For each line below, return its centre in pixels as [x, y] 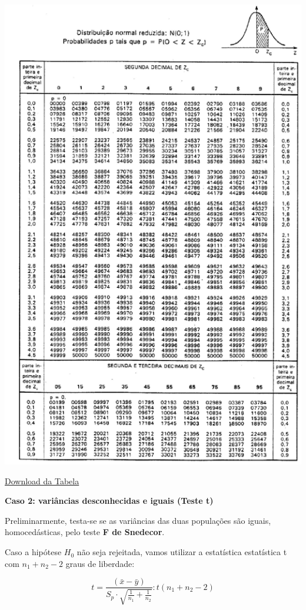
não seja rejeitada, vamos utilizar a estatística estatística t [182, 552]
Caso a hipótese [33, 552]
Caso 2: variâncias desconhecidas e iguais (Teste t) [109, 501]
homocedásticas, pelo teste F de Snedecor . [85, 532]
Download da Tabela [42, 481]
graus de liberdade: [100, 563]
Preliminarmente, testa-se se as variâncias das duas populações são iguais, [138, 520]
